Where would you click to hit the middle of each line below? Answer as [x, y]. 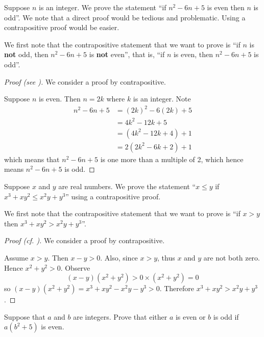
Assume [16, 258]
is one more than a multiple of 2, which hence [172, 159]
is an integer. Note [162, 99]
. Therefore [177, 288]
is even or [190, 316]
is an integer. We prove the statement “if [102, 7]
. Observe [75, 267]
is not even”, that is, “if [127, 54]
